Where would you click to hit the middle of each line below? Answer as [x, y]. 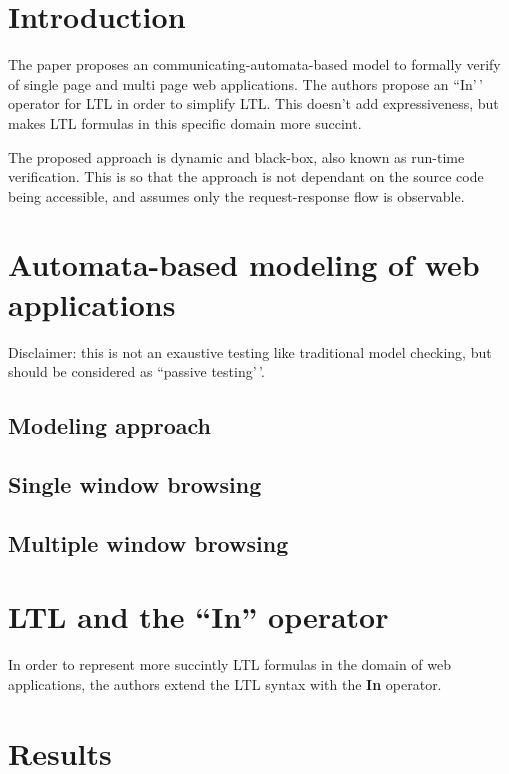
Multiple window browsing [148, 542]
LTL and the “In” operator [198, 616]
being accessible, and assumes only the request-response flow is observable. [236, 195]
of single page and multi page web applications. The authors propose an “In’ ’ [245, 83]
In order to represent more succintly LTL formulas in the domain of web [230, 664]
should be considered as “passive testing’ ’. [136, 371]
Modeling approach [109, 425]
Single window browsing [135, 483]
